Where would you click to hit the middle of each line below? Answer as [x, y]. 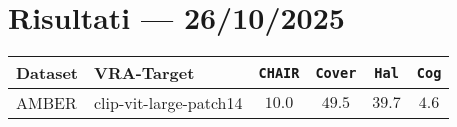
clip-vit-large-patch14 [168, 103]
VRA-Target [144, 73]
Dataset [47, 73]
